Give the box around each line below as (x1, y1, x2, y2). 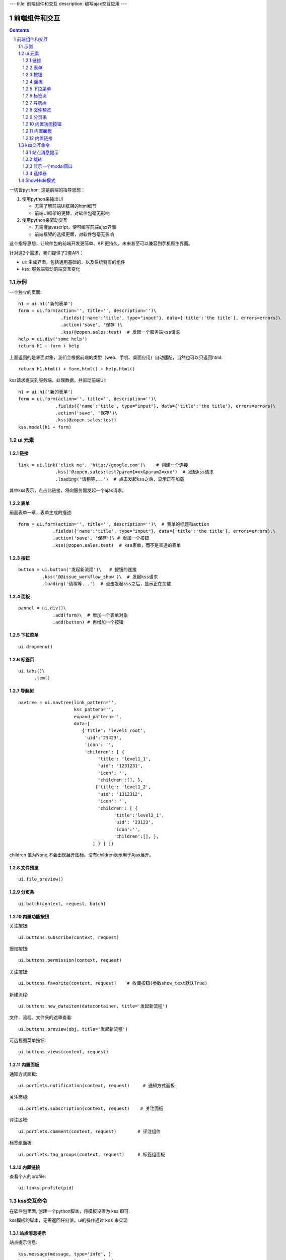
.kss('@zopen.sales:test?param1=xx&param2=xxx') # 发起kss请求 (55, 469, 214, 475)
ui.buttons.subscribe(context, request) (18, 934, 119, 940)
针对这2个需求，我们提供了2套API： (9, 249, 84, 256)
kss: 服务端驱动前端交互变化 (22, 266, 81, 272)
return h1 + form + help (18, 343, 80, 349)
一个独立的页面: (9, 289, 42, 295)
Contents (9, 27, 30, 33)
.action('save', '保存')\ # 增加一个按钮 (52, 535, 150, 541)
